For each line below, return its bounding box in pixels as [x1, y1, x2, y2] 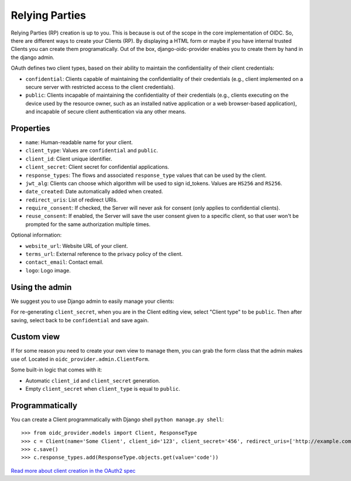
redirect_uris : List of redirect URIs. [25, 196, 118, 203]
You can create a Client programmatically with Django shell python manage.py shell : [11, 416, 224, 423]
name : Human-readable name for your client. [25, 138, 133, 146]
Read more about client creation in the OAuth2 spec [11, 467, 136, 474]
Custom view [11, 332, 60, 342]
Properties [11, 123, 50, 133]
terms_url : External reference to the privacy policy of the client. [25, 251, 183, 258]
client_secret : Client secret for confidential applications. [25, 163, 170, 170]
